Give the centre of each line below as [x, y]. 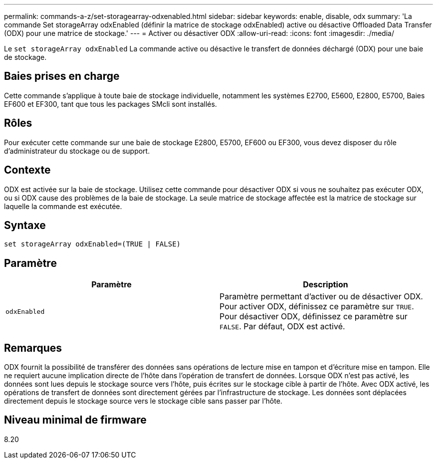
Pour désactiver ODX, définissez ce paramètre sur [314, 317]
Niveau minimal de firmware [75, 420]
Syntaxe [25, 225]
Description [326, 285]
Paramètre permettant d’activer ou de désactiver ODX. [321, 297]
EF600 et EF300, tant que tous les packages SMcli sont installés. [110, 104]
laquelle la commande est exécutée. [63, 206]
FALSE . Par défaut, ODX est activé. [282, 327]
